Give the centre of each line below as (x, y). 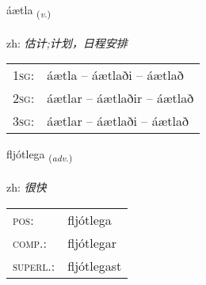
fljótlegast (95, 265)
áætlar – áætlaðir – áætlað (120, 98)
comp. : (30, 242)
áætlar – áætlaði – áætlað (118, 121)
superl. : (34, 265)
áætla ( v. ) (29, 11)
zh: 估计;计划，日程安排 (67, 42)
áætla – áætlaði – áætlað (115, 75)
